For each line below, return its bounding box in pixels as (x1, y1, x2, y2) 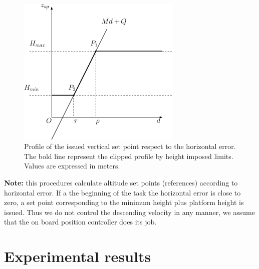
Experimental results (4, 246, 151, 266)
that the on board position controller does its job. (4, 216, 157, 227)
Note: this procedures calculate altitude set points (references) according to (4, 177, 238, 188)
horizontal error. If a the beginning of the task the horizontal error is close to (4, 187, 241, 197)
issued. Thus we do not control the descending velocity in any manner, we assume (4, 206, 255, 217)
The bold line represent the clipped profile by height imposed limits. (24, 150, 233, 161)
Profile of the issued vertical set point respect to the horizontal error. (24, 141, 236, 151)
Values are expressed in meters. (24, 160, 120, 171)
